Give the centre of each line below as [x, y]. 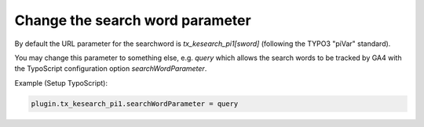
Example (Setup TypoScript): [61, 83]
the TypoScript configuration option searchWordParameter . [111, 69]
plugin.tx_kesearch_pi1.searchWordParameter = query [135, 104]
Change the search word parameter [133, 20]
